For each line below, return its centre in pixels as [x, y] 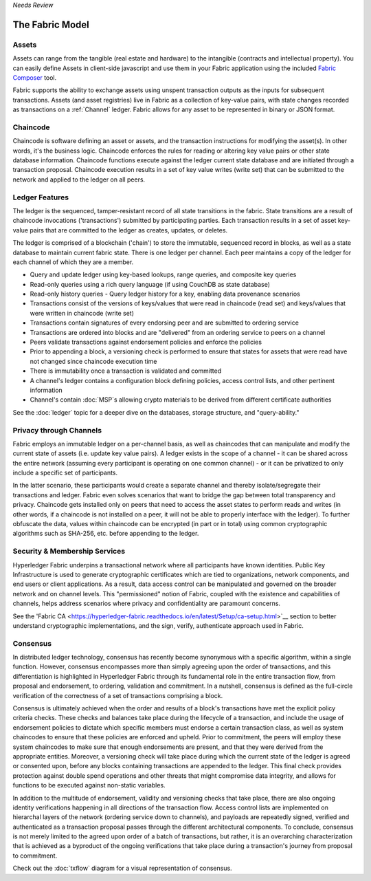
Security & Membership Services [69, 552]
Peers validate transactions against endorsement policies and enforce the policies [146, 342]
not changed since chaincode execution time [93, 361]
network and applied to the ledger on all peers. [79, 180]
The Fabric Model [51, 24]
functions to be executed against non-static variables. [89, 785]
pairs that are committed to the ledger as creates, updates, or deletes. [129, 230]
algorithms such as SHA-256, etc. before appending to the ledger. [106, 534]
